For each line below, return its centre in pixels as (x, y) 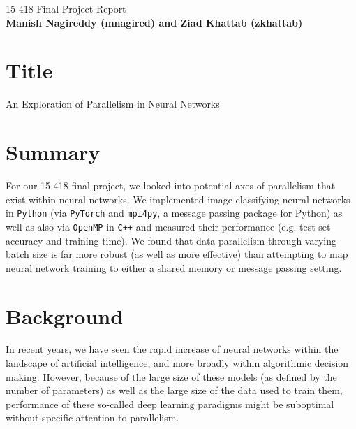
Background (65, 315)
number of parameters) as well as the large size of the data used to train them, (174, 390)
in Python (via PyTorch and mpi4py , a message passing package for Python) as (174, 213)
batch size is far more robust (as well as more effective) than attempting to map (177, 254)
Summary (53, 152)
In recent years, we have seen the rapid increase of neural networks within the (172, 349)
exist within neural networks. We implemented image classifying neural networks (178, 199)
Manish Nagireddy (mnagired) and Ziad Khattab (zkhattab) (154, 22)
